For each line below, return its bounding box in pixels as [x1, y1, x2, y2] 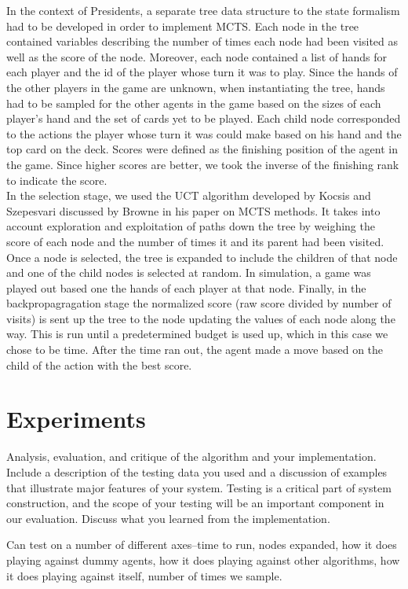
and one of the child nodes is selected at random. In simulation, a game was [6, 264, 371, 281]
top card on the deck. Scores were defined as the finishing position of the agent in [6, 141, 398, 157]
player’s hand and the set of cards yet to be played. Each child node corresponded [6, 110, 401, 127]
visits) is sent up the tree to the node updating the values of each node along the [6, 310, 395, 326]
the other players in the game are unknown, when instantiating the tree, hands [6, 79, 385, 95]
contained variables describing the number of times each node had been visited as [6, 33, 399, 50]
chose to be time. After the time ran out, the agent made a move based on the [6, 341, 384, 358]
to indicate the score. [6, 171, 107, 188]
